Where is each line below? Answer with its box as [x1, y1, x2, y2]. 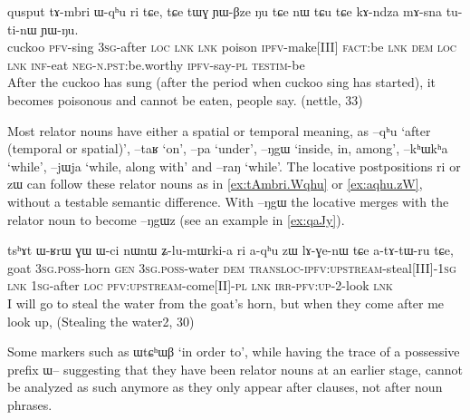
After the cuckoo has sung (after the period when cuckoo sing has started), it [7, 73, 436, 92]
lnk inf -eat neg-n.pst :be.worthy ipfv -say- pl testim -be [7, 54, 305, 73]
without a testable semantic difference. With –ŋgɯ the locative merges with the [7, 191, 449, 210]
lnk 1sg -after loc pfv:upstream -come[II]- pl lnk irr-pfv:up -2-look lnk [7, 276, 393, 295]
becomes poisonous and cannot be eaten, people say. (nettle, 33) [7, 90, 363, 109]
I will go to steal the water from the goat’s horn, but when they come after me [7, 293, 445, 312]
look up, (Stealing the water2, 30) [7, 311, 195, 330]
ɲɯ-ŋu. [41, 19, 79, 38]
